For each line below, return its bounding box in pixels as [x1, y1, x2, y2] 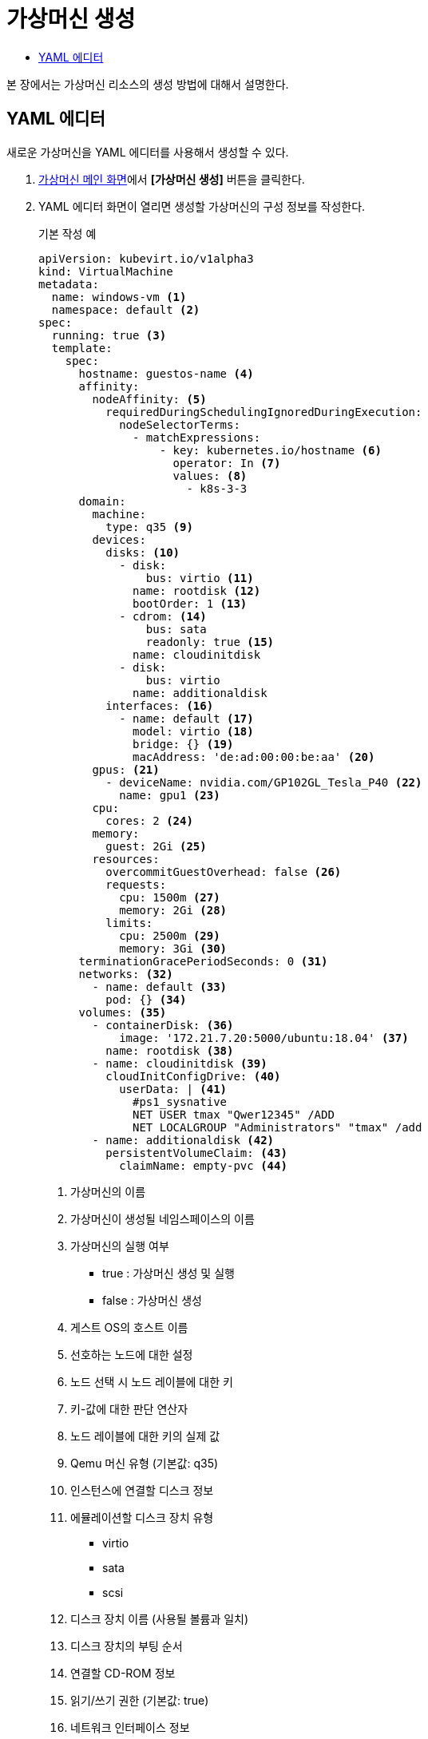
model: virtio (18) [133, 724, 254, 738]
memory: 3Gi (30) [119, 941, 228, 955]
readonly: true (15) [145, 635, 275, 648]
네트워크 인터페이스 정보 [70, 1720, 190, 1734]
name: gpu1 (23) [119, 788, 220, 802]
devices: [92, 533, 146, 546]
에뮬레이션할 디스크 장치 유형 [70, 1510, 214, 1524]
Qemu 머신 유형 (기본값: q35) [70, 1456, 219, 1470]
